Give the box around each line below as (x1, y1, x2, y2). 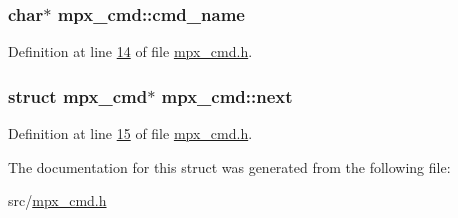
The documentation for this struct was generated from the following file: (8, 156, 451, 177)
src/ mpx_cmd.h (8, 190, 107, 211)
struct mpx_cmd (8, 83, 148, 108)
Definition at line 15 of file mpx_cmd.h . (8, 123, 253, 144)
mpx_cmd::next (161, 83, 293, 108)
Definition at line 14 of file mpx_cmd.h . (8, 41, 253, 62)
